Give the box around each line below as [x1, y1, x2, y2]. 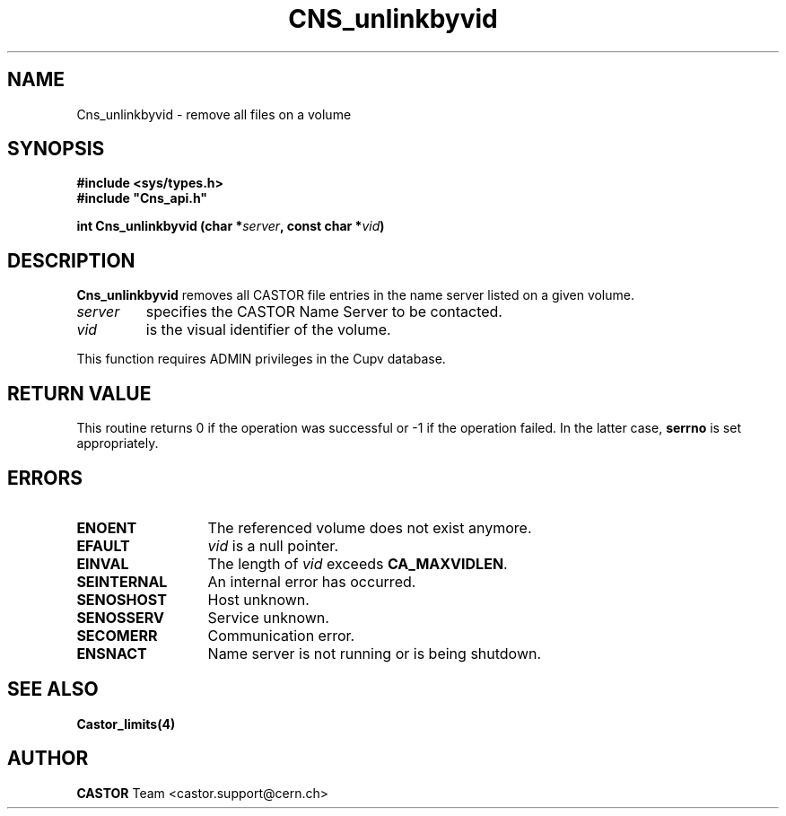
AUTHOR [7, 747, 89, 770]
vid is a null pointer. [207, 536, 338, 555]
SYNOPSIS [7, 137, 105, 161]
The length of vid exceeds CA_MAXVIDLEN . [207, 554, 508, 573]
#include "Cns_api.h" [76, 190, 208, 206]
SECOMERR [76, 626, 158, 645]
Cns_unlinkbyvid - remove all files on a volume [76, 106, 352, 122]
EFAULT [76, 536, 130, 555]
